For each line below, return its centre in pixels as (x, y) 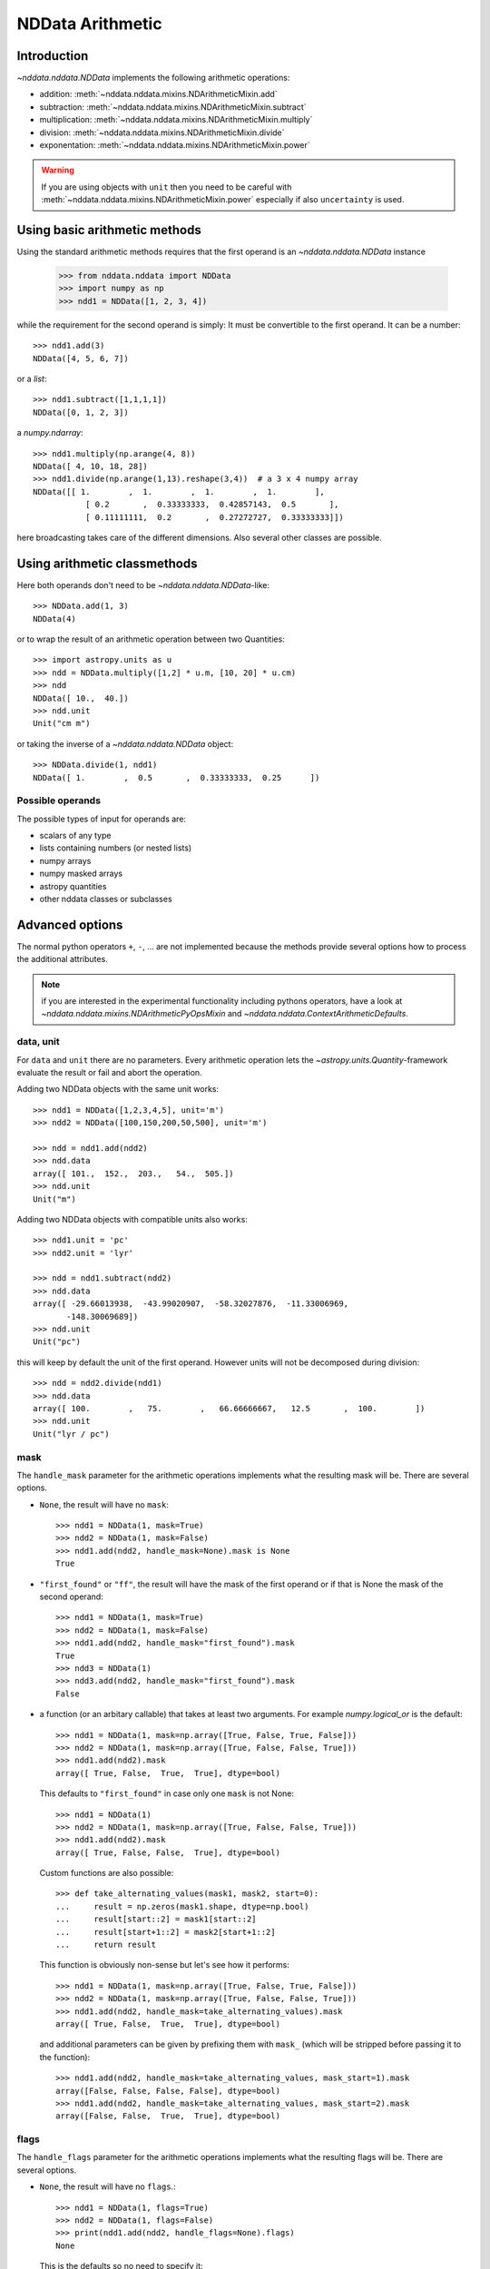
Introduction (53, 56)
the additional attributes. (62, 959)
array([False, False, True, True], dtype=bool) (168, 2116)
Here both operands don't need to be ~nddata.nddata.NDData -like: (143, 584)
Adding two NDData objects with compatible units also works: (132, 1219)
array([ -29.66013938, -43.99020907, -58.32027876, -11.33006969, (191, 1304)
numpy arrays (65, 860)
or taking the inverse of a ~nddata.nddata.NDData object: (125, 743)
